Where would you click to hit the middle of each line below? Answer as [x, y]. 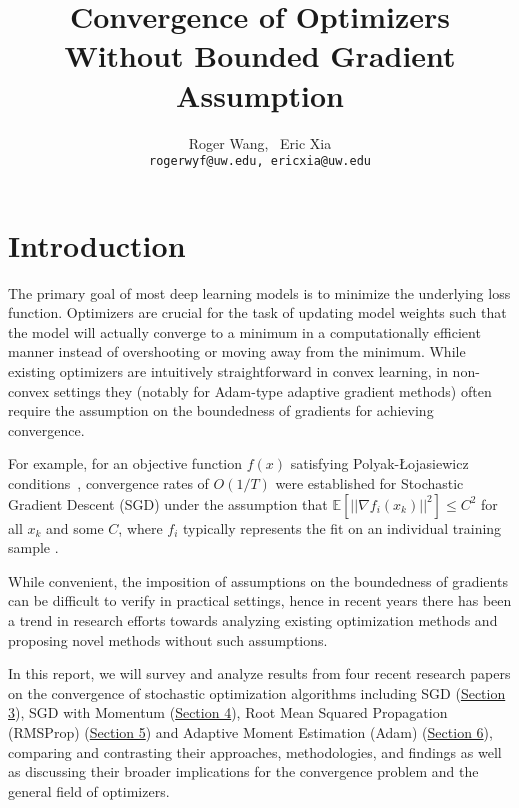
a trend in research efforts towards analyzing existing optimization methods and [253, 620]
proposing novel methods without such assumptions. [168, 639]
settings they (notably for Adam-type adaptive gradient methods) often [272, 390]
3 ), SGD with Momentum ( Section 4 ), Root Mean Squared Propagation [228, 712]
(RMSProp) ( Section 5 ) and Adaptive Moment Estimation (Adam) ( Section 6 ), [250, 731]
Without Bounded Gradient [260, 55]
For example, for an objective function [125, 463]
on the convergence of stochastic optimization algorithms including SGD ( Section [257, 692]
